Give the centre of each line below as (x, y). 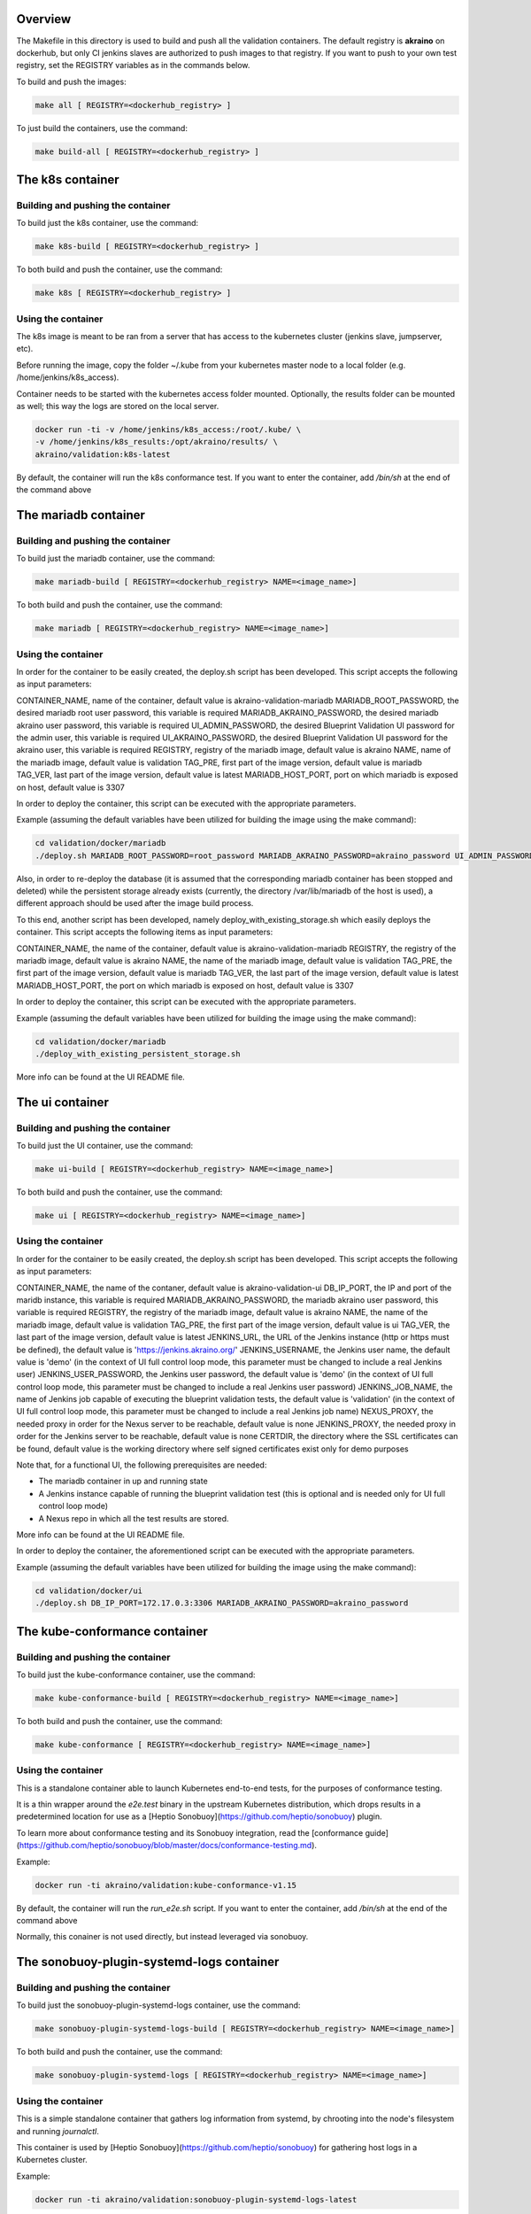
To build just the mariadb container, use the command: (116, 559)
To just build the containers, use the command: (102, 128)
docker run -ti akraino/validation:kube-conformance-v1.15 (165, 1885)
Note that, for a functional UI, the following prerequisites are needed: (142, 1465)
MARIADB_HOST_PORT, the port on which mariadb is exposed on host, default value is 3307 (185, 985)
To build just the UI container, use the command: (105, 1146)
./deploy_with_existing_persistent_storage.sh (138, 1053)
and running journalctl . (58, 2131)
